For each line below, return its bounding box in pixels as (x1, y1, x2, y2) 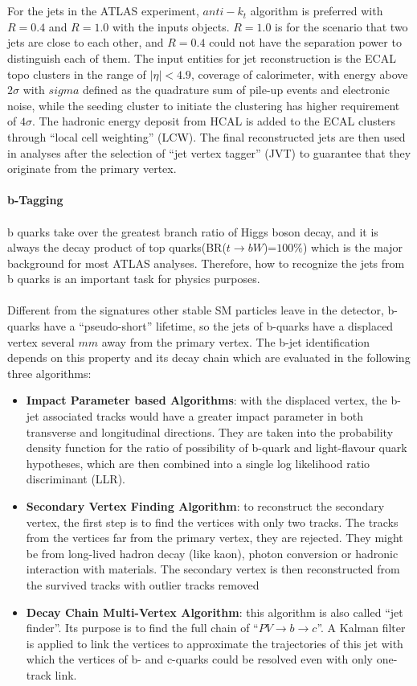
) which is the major (302, 239, 403, 256)
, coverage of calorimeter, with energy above (190, 65, 408, 82)
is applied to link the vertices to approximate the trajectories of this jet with (26, 635, 403, 651)
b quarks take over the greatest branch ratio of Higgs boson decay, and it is (7, 223, 378, 240)
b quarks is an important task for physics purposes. (7, 270, 260, 287)
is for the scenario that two (275, 18, 408, 35)
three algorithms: (7, 364, 92, 381)
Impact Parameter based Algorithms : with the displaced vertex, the (26, 392, 387, 409)
